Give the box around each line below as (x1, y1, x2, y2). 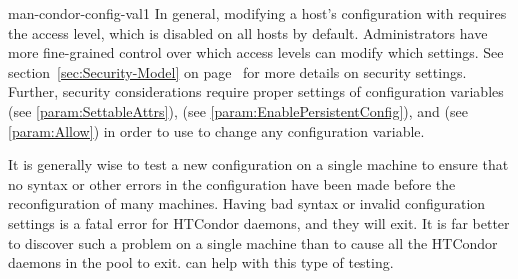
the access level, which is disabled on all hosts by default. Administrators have (8, 22, 488, 43)
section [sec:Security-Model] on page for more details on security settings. (8, 61, 467, 82)
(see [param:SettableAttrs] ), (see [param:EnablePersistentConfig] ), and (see (8, 100, 468, 121)
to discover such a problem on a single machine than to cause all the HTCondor (8, 232, 498, 253)
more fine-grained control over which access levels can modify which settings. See (8, 42, 504, 63)
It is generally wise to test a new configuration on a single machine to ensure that (8, 154, 509, 175)
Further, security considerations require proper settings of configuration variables (8, 81, 504, 102)
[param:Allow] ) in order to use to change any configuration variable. (8, 120, 425, 141)
